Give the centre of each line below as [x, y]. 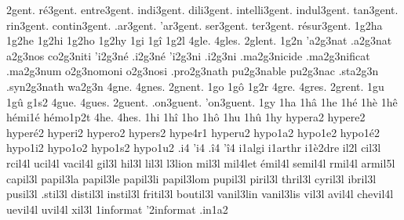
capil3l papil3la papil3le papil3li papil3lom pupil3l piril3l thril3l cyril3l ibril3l [191, 178]
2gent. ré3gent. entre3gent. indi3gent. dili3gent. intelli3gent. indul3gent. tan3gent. [202, 9]
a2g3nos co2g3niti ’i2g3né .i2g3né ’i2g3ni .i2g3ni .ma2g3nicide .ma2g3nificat [188, 55]
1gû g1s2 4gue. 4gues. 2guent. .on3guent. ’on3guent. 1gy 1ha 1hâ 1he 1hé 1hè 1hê [202, 101]
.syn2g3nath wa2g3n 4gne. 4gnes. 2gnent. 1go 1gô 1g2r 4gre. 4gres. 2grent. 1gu [195, 86]
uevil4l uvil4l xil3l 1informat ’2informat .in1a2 [117, 209]
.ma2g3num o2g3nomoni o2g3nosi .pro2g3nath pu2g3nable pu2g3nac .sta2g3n [193, 71]
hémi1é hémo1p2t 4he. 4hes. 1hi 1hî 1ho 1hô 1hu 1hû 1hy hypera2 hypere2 [186, 117]
